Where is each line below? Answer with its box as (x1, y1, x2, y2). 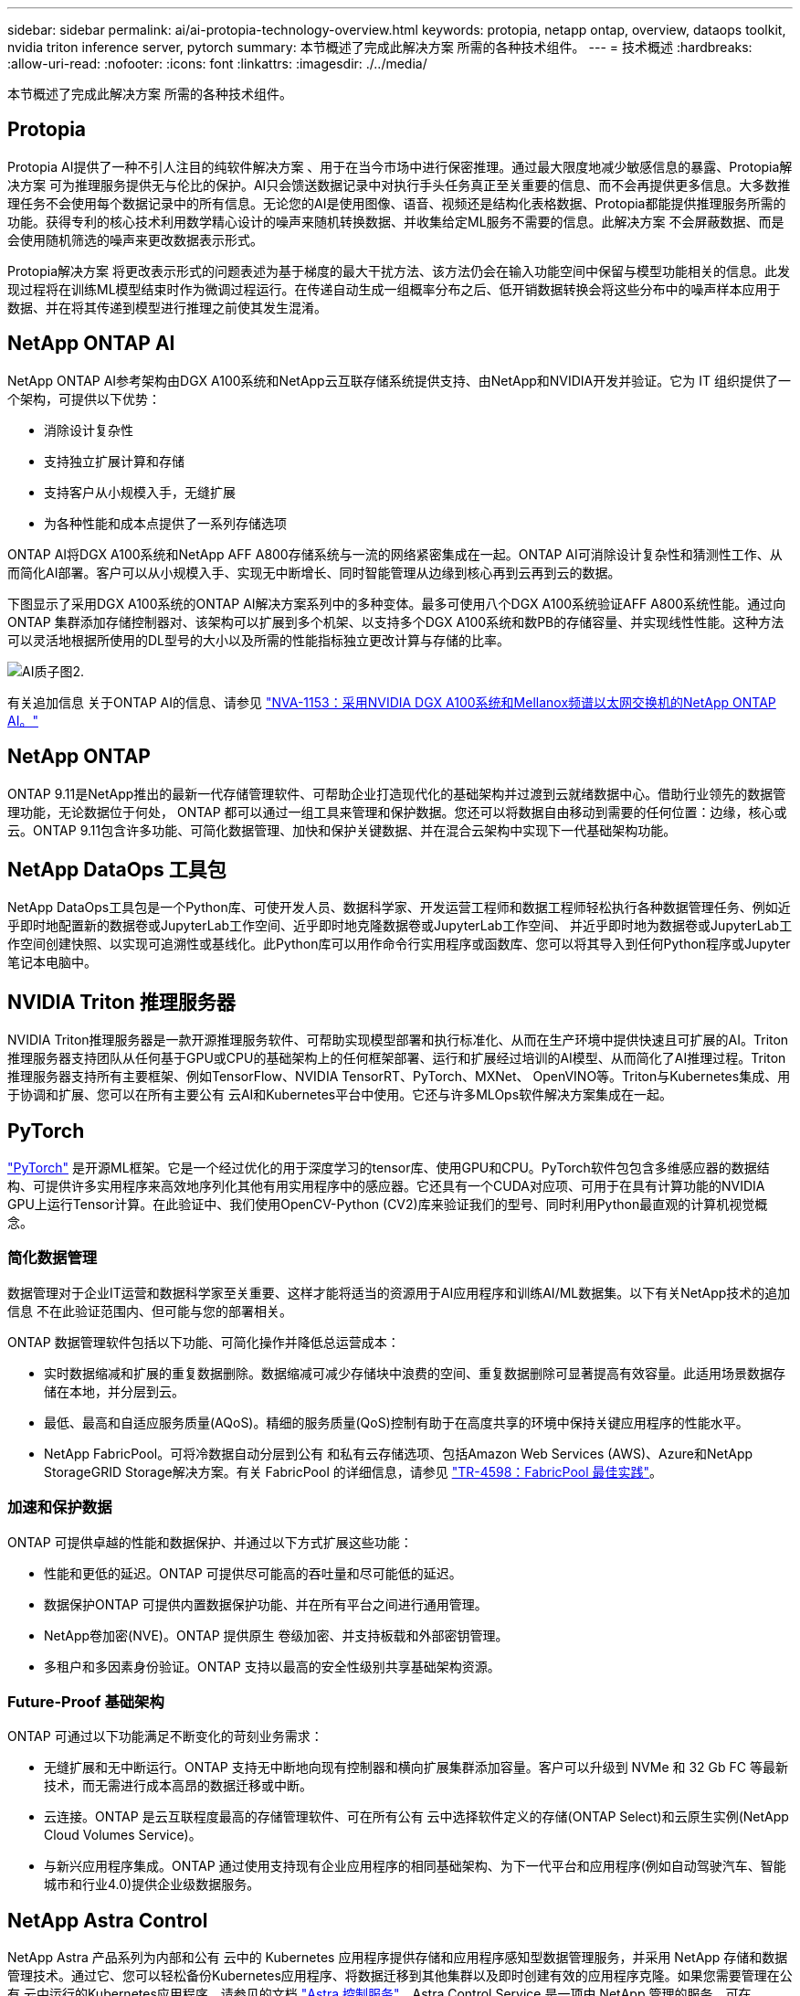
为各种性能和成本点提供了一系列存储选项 (44, 515, 287, 531)
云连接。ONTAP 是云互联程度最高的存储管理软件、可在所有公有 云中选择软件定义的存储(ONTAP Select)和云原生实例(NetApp (44, 1809, 789, 1825)
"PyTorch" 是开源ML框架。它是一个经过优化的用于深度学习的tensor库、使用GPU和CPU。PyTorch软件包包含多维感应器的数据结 (7, 1160, 770, 1176)
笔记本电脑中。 (7, 954, 97, 971)
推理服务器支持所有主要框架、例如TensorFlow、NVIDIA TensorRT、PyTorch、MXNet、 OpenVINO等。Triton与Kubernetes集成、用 (7, 1068, 791, 1085)
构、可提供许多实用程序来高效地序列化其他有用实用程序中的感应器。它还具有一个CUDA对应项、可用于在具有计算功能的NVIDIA (7, 1178, 765, 1194)
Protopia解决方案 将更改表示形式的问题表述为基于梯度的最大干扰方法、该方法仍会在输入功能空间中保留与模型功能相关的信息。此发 (7, 262, 790, 279)
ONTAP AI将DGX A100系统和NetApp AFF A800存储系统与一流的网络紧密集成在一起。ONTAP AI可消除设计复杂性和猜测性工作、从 (7, 546, 783, 562)
